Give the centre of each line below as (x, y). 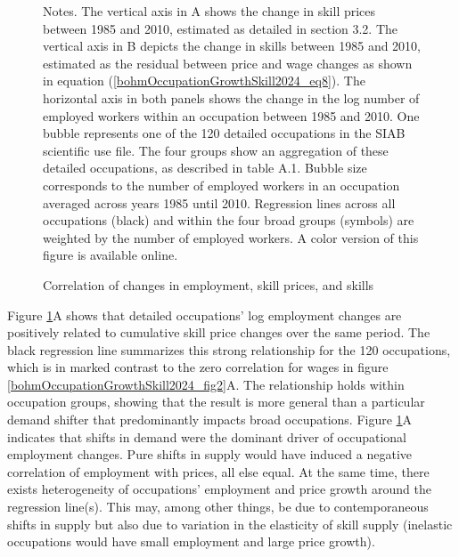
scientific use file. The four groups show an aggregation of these (216, 150)
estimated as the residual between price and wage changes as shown (228, 63)
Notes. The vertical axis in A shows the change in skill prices (209, 11)
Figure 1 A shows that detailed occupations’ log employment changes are (205, 315)
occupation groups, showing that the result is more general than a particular (216, 402)
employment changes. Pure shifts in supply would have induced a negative (209, 454)
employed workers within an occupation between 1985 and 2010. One (231, 115)
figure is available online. (111, 255)
